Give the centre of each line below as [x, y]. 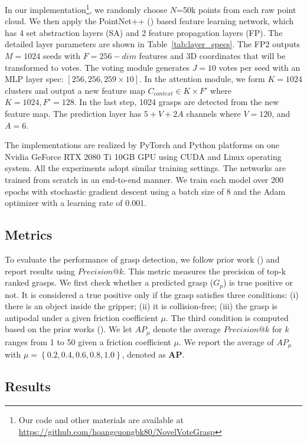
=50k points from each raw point [236, 9]
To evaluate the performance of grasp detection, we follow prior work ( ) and [142, 259]
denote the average [187, 329]
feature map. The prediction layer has [73, 113]
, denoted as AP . [153, 354]
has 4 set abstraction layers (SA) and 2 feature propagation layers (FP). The [144, 32]
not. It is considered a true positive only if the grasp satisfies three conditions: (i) [152, 294]
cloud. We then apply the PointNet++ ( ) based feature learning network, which [149, 21]
